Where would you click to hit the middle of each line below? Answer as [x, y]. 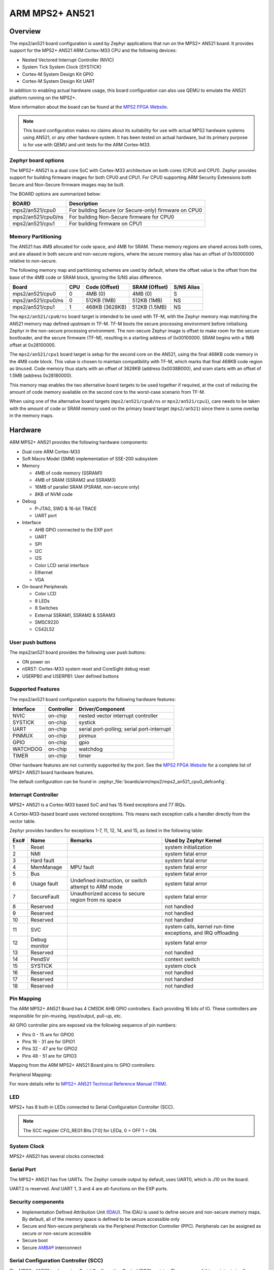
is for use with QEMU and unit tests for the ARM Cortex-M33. [87, 144]
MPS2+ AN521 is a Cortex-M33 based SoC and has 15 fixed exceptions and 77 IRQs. [98, 805]
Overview [25, 31]
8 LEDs [42, 601]
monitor [40, 946]
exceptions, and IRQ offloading [202, 933]
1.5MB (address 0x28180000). [41, 375]
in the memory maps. [32, 416]
